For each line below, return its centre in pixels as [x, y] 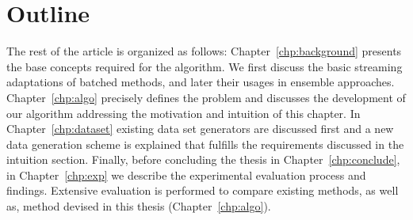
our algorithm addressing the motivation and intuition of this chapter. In [184, 113]
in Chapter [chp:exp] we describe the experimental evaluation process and [186, 174]
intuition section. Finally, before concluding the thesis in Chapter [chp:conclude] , [203, 159]
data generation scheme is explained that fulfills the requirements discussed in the [205, 144]
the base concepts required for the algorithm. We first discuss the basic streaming [205, 66]
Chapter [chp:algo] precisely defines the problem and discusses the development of [206, 97]
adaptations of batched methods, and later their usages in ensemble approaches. [201, 82]
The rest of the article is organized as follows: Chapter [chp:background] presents [204, 51]
